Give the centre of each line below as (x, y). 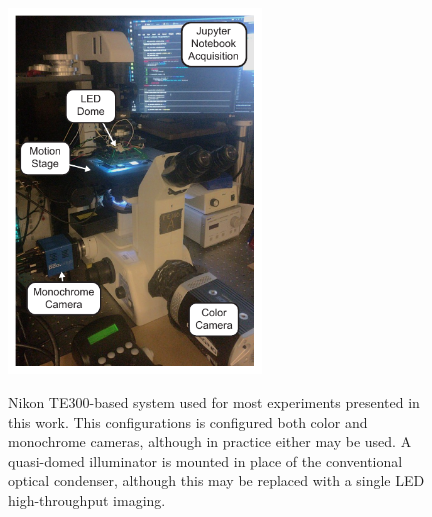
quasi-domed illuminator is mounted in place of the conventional (205, 460)
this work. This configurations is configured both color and (188, 421)
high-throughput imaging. (87, 500)
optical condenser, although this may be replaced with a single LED (216, 480)
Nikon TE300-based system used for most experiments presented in (214, 402)
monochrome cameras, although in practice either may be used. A (210, 441)
